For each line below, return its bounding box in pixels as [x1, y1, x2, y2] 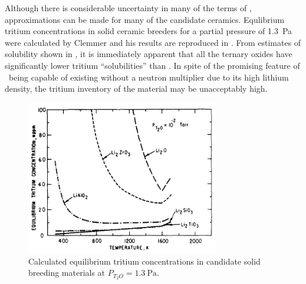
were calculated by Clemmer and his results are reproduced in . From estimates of [5, 36, 301, 48]
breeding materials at [28, 266, 106, 279]
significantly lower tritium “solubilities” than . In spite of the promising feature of [5, 59, 300, 71]
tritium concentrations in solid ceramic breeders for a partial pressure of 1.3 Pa [5, 25, 292, 37]
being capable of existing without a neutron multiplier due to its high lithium [8, 71, 289, 83]
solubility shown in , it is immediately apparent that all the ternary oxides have [5, 48, 292, 60]
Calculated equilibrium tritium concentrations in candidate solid [28, 255, 261, 267]
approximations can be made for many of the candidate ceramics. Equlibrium [5, 13, 285, 25]
